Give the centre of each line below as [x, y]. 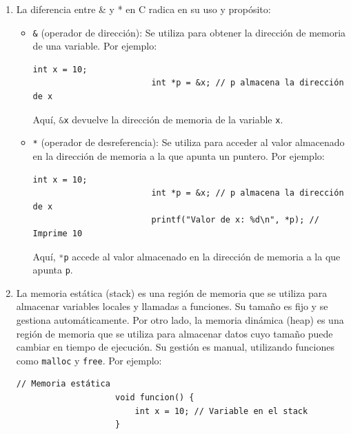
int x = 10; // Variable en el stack [221, 411]
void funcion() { [154, 398]
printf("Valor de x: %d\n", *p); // [235, 220]
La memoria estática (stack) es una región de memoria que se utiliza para [172, 292]
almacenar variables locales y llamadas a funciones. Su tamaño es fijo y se [172, 306]
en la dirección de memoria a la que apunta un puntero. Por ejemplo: [179, 155]
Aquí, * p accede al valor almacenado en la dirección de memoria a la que [187, 256]
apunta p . [53, 270]
